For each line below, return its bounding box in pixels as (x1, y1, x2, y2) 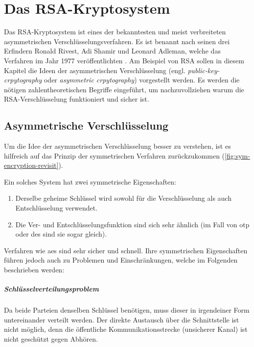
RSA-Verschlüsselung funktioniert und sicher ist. (4, 94, 149, 104)
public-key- (187, 65, 220, 75)
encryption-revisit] (4, 160, 59, 170)
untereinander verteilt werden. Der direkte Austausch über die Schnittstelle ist (4, 314, 239, 324)
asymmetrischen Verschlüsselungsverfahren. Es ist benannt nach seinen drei (4, 36, 230, 46)
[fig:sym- (225, 150, 250, 160)
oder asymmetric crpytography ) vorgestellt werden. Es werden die (44, 75, 240, 85)
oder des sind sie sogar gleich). (15, 229, 107, 239)
